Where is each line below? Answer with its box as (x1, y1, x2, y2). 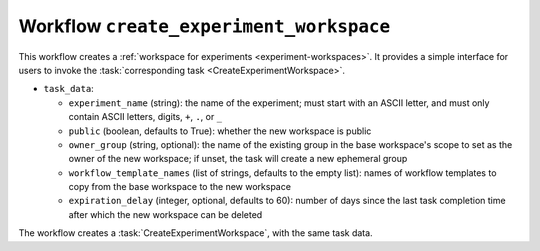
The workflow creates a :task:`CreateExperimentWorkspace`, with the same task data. (18, 227, 374, 239)
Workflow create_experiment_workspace (18, 15, 391, 37)
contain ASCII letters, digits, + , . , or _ (68, 111, 223, 123)
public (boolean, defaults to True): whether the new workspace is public (68, 125, 372, 137)
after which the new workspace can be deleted (68, 208, 263, 220)
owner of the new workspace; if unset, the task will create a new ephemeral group (68, 153, 408, 165)
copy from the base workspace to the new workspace (68, 181, 292, 193)
